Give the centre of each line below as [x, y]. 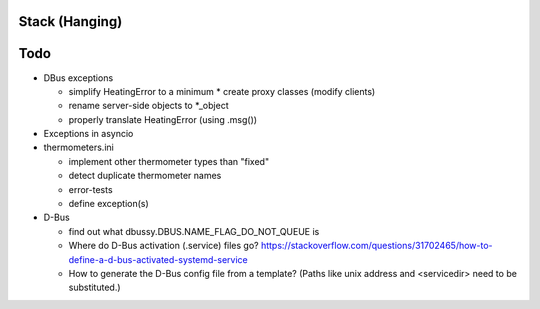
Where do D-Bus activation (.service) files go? [163, 246]
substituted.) [94, 287]
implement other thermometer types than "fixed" [169, 161]
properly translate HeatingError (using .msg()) [163, 119]
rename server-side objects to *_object [148, 106]
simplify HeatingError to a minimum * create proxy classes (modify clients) [222, 91]
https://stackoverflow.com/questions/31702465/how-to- [377, 246]
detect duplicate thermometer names [145, 176]
